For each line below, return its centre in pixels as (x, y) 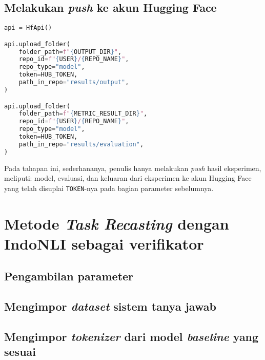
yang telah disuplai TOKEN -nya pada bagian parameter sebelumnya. (109, 188)
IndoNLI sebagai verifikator (104, 243)
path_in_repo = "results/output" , (74, 82)
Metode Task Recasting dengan (117, 223)
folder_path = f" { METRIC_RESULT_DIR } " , (83, 114)
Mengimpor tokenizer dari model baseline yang (131, 336)
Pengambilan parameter (69, 276)
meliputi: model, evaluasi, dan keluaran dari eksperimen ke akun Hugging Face (128, 178)
